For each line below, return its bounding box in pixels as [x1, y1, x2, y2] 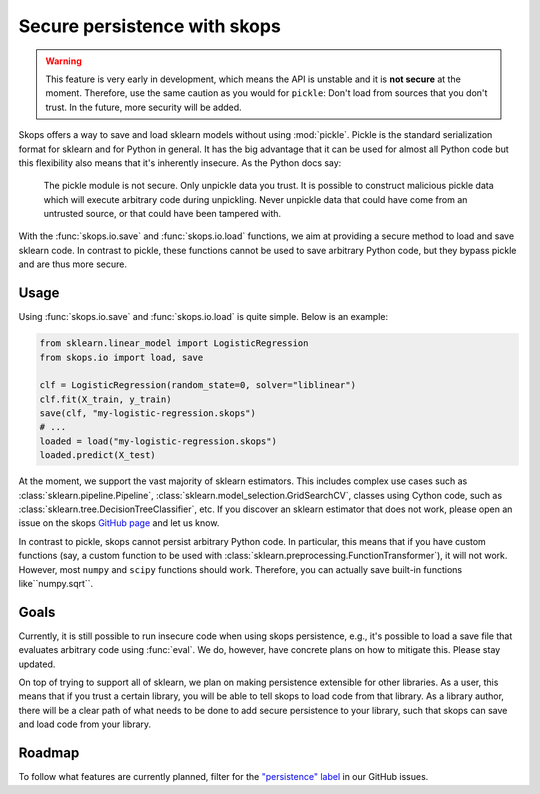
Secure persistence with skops [18, 15, 282, 37]
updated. [18, 658, 56, 670]
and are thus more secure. [18, 258, 127, 270]
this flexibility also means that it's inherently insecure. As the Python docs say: [18, 156, 342, 169]
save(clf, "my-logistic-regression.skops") [39, 408, 257, 419]
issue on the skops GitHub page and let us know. [18, 517, 220, 529]
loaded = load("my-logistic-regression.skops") [39, 435, 277, 447]
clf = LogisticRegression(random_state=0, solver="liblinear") [39, 380, 357, 391]
